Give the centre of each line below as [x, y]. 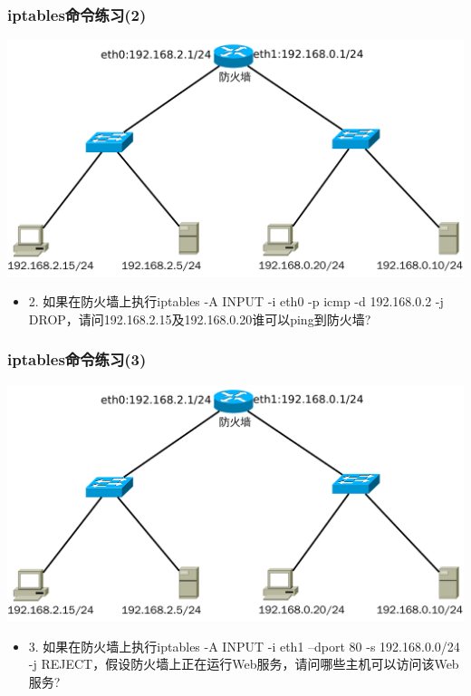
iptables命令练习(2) [77, 14]
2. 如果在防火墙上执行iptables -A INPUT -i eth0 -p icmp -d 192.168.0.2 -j [236, 301]
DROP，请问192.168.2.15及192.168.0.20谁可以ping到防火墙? [200, 319]
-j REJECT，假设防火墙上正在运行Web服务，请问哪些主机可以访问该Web [244, 664]
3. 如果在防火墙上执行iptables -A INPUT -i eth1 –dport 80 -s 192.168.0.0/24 [244, 646]
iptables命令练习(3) [77, 359]
